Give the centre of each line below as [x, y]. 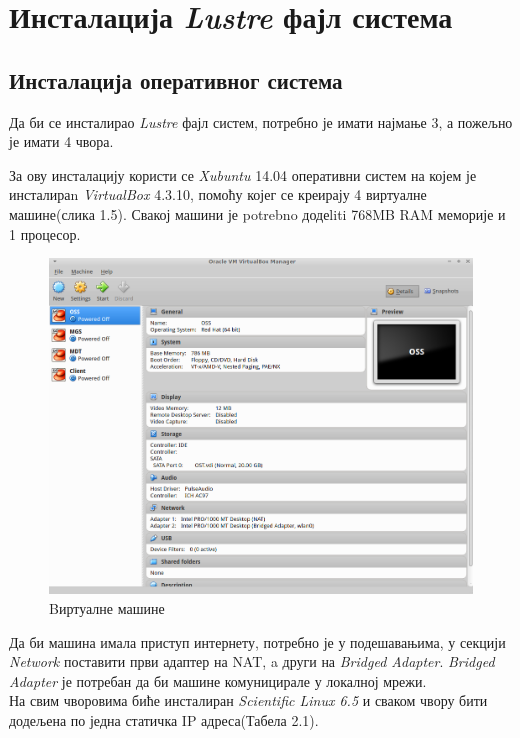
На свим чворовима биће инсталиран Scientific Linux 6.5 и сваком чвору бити [248, 700]
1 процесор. [45, 233]
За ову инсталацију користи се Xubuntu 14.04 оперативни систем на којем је [243, 174]
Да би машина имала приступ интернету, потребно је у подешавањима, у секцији [257, 641]
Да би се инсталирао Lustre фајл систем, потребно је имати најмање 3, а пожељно [261, 121]
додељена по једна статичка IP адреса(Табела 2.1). [164, 719]
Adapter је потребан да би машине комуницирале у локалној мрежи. [218, 680]
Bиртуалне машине [107, 607]
